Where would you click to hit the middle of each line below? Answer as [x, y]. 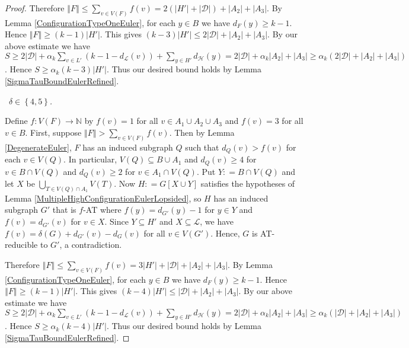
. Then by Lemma [202, 132]
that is [64, 210]
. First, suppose [53, 132]
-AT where [102, 210]
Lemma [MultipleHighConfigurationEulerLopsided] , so [103, 198]
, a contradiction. [91, 245]
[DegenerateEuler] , [38, 147]
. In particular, [90, 159]
